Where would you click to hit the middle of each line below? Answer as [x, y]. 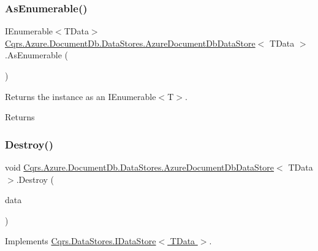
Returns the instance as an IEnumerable [81, 96]
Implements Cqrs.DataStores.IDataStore [81, 241]
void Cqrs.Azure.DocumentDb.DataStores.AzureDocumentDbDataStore [140, 167]
